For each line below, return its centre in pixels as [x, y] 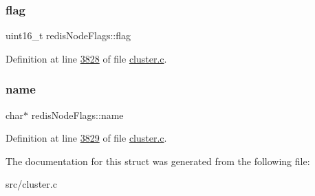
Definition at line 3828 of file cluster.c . [86, 58]
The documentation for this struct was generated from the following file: [158, 161]
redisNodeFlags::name [77, 115]
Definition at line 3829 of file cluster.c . [86, 138]
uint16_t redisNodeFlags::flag [68, 35]
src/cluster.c [31, 184]
